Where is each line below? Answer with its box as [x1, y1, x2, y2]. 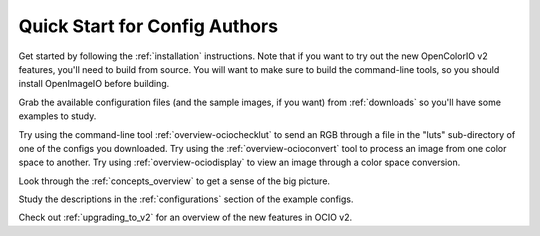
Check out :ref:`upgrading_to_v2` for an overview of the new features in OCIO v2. [18, 211, 353, 224]
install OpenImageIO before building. [18, 78, 170, 90]
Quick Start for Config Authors [18, 15, 279, 37]
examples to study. [18, 110, 97, 122]
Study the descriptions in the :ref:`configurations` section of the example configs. [18, 193, 354, 205]
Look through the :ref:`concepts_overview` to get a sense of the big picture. [18, 175, 330, 187]
